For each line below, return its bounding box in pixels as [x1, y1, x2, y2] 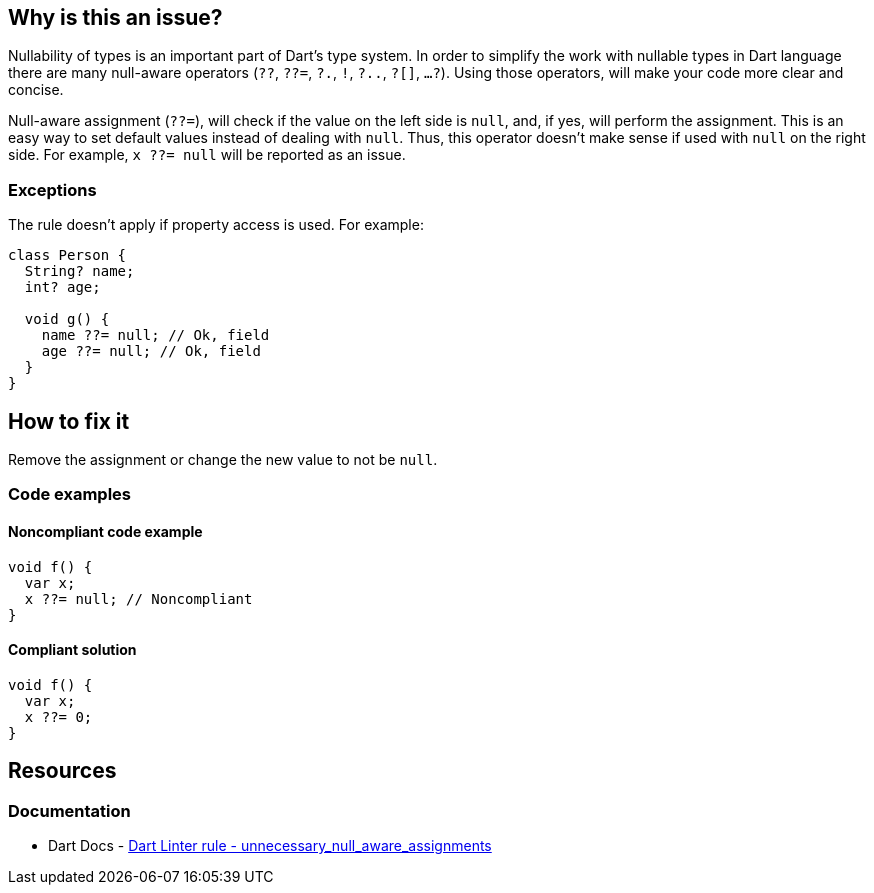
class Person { [8, 247, 127, 264]
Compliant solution [8, 641, 137, 659]
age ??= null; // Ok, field [41, 343, 261, 360]
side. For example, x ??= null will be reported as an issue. [8, 146, 406, 164]
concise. [8, 81, 64, 99]
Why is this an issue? [8, 5, 223, 30]
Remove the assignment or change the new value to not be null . [8, 451, 438, 469]
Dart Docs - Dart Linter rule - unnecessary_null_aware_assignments [48, 837, 492, 855]
